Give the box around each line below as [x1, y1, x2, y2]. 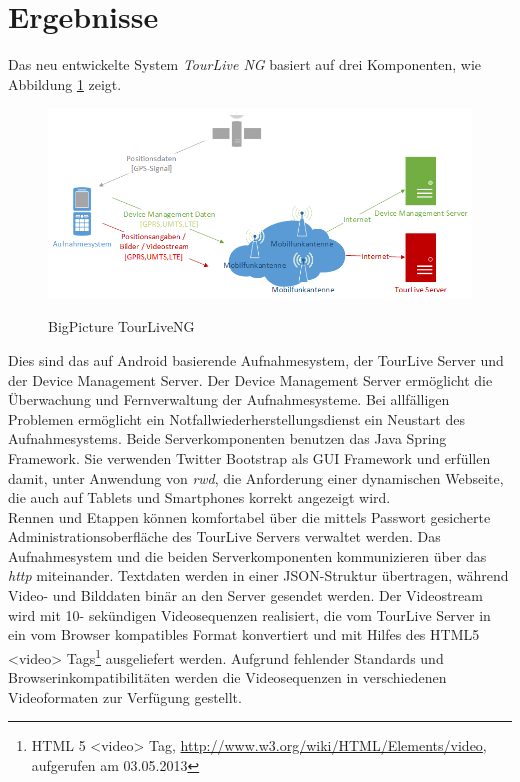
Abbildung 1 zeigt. [8, 73, 122, 94]
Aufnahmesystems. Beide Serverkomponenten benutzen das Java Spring [8, 428, 447, 449]
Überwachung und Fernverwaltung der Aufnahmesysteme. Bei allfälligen [8, 389, 450, 410]
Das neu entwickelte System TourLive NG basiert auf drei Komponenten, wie [8, 54, 482, 75]
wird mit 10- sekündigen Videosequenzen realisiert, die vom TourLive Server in [8, 604, 491, 625]
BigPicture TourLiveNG [48, 316, 195, 337]
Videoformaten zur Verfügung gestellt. [8, 686, 242, 707]
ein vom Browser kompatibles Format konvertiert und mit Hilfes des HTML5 [8, 624, 480, 645]
